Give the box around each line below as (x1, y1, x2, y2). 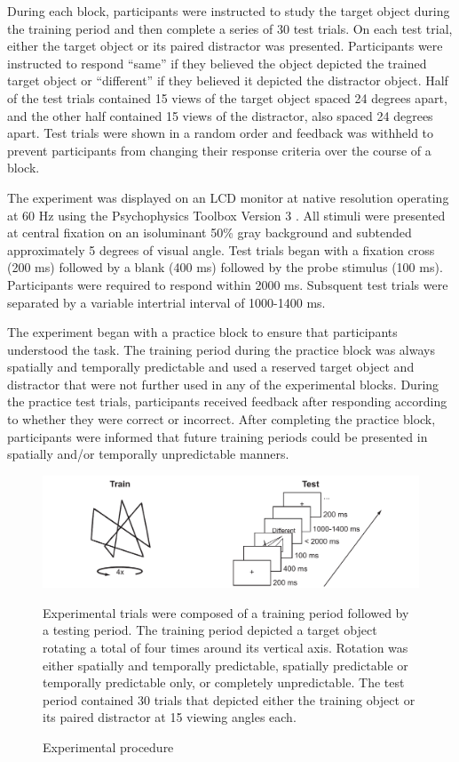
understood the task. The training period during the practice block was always (7, 340, 435, 358)
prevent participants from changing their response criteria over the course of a (7, 140, 431, 159)
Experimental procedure (43, 737, 174, 756)
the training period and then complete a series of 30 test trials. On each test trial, (7, 19, 453, 37)
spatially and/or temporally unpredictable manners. (7, 445, 289, 463)
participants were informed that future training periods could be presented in (7, 427, 428, 445)
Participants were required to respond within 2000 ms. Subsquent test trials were (7, 275, 448, 293)
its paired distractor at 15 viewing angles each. (43, 708, 297, 726)
